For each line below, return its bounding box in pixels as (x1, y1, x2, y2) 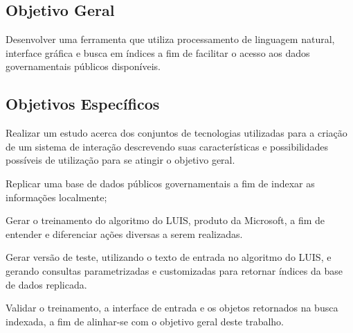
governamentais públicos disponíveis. (6, 59, 161, 74)
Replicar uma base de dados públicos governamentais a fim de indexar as (6, 176, 315, 190)
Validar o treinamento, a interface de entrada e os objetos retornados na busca (6, 300, 338, 315)
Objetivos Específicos (6, 93, 160, 114)
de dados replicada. (6, 277, 87, 291)
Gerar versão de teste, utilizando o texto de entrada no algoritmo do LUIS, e (6, 250, 332, 264)
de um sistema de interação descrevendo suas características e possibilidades (6, 139, 328, 153)
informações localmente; (6, 189, 107, 204)
